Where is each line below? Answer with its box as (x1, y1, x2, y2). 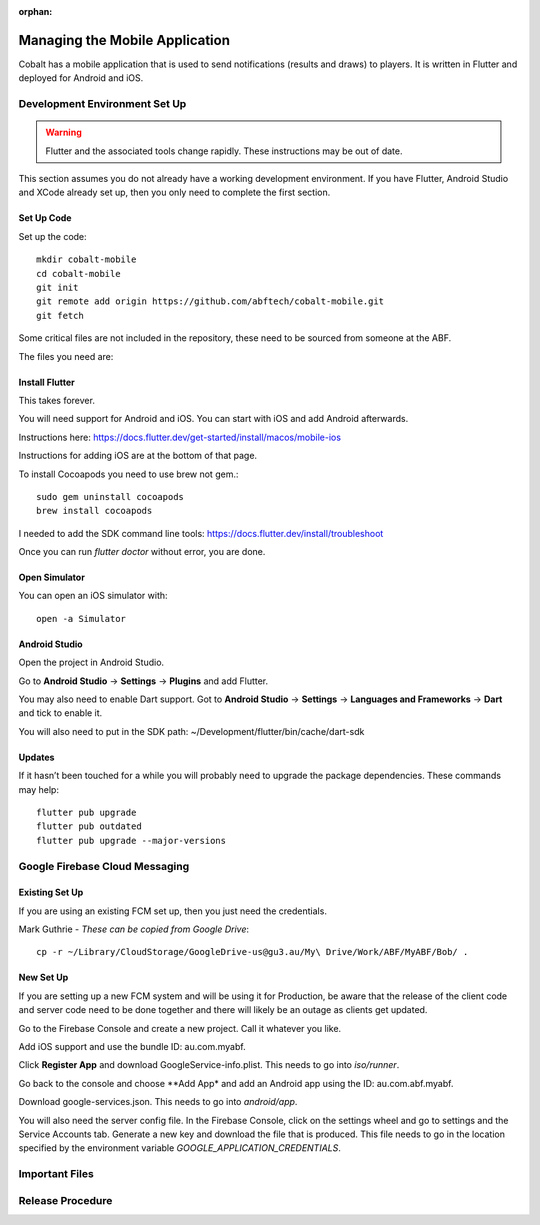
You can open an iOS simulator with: (18, 590, 169, 602)
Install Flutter (18, 376, 75, 388)
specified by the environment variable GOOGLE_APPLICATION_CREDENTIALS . (18, 1142, 342, 1154)
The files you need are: (18, 350, 114, 362)
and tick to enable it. (18, 707, 103, 719)
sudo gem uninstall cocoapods (36, 491, 185, 502)
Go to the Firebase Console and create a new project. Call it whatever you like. (18, 1022, 342, 1034)
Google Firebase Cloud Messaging (18, 859, 190, 873)
